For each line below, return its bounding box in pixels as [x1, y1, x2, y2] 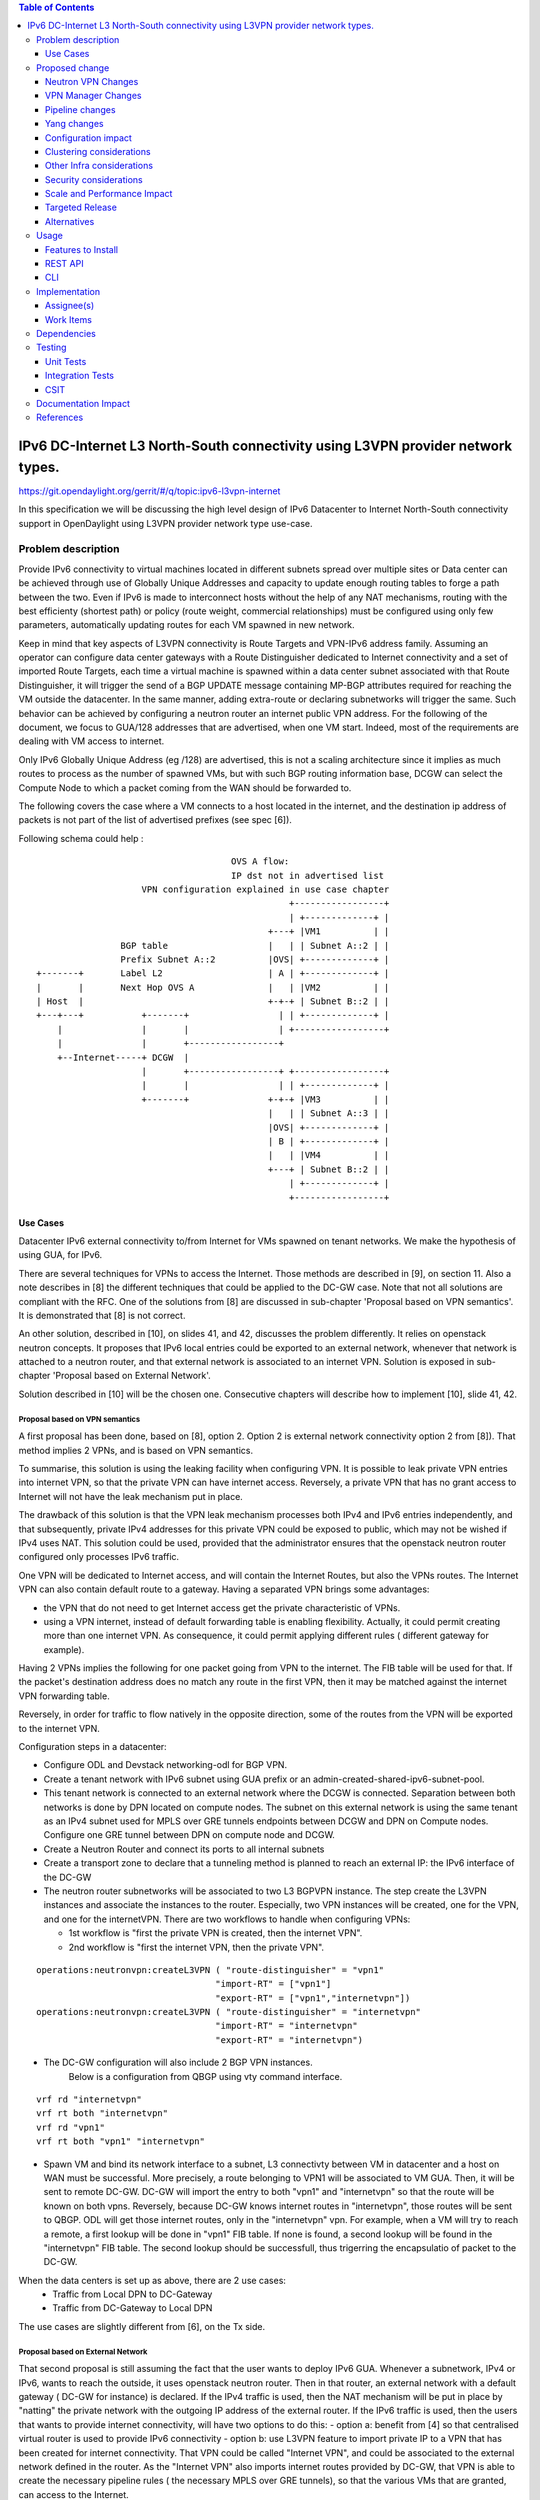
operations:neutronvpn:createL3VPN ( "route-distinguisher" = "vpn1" [36, 1964, 385, 1975]
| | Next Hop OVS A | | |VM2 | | [36, 981, 390, 993]
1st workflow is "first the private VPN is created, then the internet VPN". [68, 1927, 363, 1939]
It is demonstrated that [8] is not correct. [18, 1309, 186, 1321]
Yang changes [45, 118, 104, 130]
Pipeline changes [45, 103, 116, 115]
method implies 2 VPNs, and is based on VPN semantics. [18, 1444, 254, 1456]
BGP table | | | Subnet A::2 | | [120, 940, 390, 951]
